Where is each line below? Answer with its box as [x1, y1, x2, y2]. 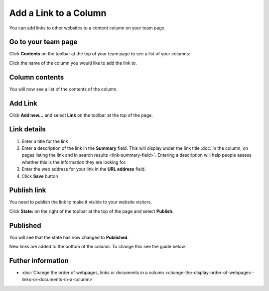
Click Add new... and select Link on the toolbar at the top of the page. [9, 112, 153, 118]
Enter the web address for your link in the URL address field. [21, 166, 146, 172]
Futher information [9, 256, 69, 265]
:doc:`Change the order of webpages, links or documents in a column [21, 270, 164, 276]
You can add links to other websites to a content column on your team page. [9, 25, 166, 31]
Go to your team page [9, 38, 78, 46]
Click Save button [21, 173, 58, 179]
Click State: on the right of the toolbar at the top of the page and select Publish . [9, 208, 174, 214]
